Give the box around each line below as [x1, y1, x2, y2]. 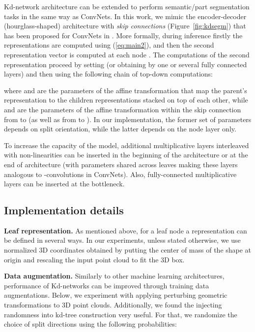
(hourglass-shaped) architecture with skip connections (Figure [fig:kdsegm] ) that [4, 21, 246, 31]
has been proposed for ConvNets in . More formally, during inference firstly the [4, 30, 243, 40]
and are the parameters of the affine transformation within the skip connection [4, 104, 241, 114]
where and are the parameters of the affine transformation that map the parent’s [4, 85, 247, 95]
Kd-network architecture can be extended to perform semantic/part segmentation [4, 1, 250, 11]
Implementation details [4, 203, 124, 218]
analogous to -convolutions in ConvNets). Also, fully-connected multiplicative [4, 169, 237, 179]
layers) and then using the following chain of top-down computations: [4, 69, 213, 79]
